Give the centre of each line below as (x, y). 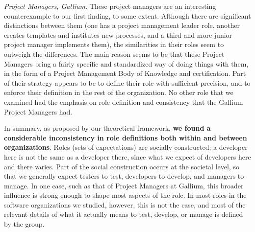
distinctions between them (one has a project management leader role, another (122, 25)
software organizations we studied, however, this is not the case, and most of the (125, 204)
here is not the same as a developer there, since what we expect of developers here (127, 156)
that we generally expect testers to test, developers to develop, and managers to (124, 176)
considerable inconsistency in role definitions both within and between (126, 137)
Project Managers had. (38, 111)
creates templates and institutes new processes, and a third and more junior (118, 35)
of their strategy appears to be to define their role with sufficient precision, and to (127, 82)
